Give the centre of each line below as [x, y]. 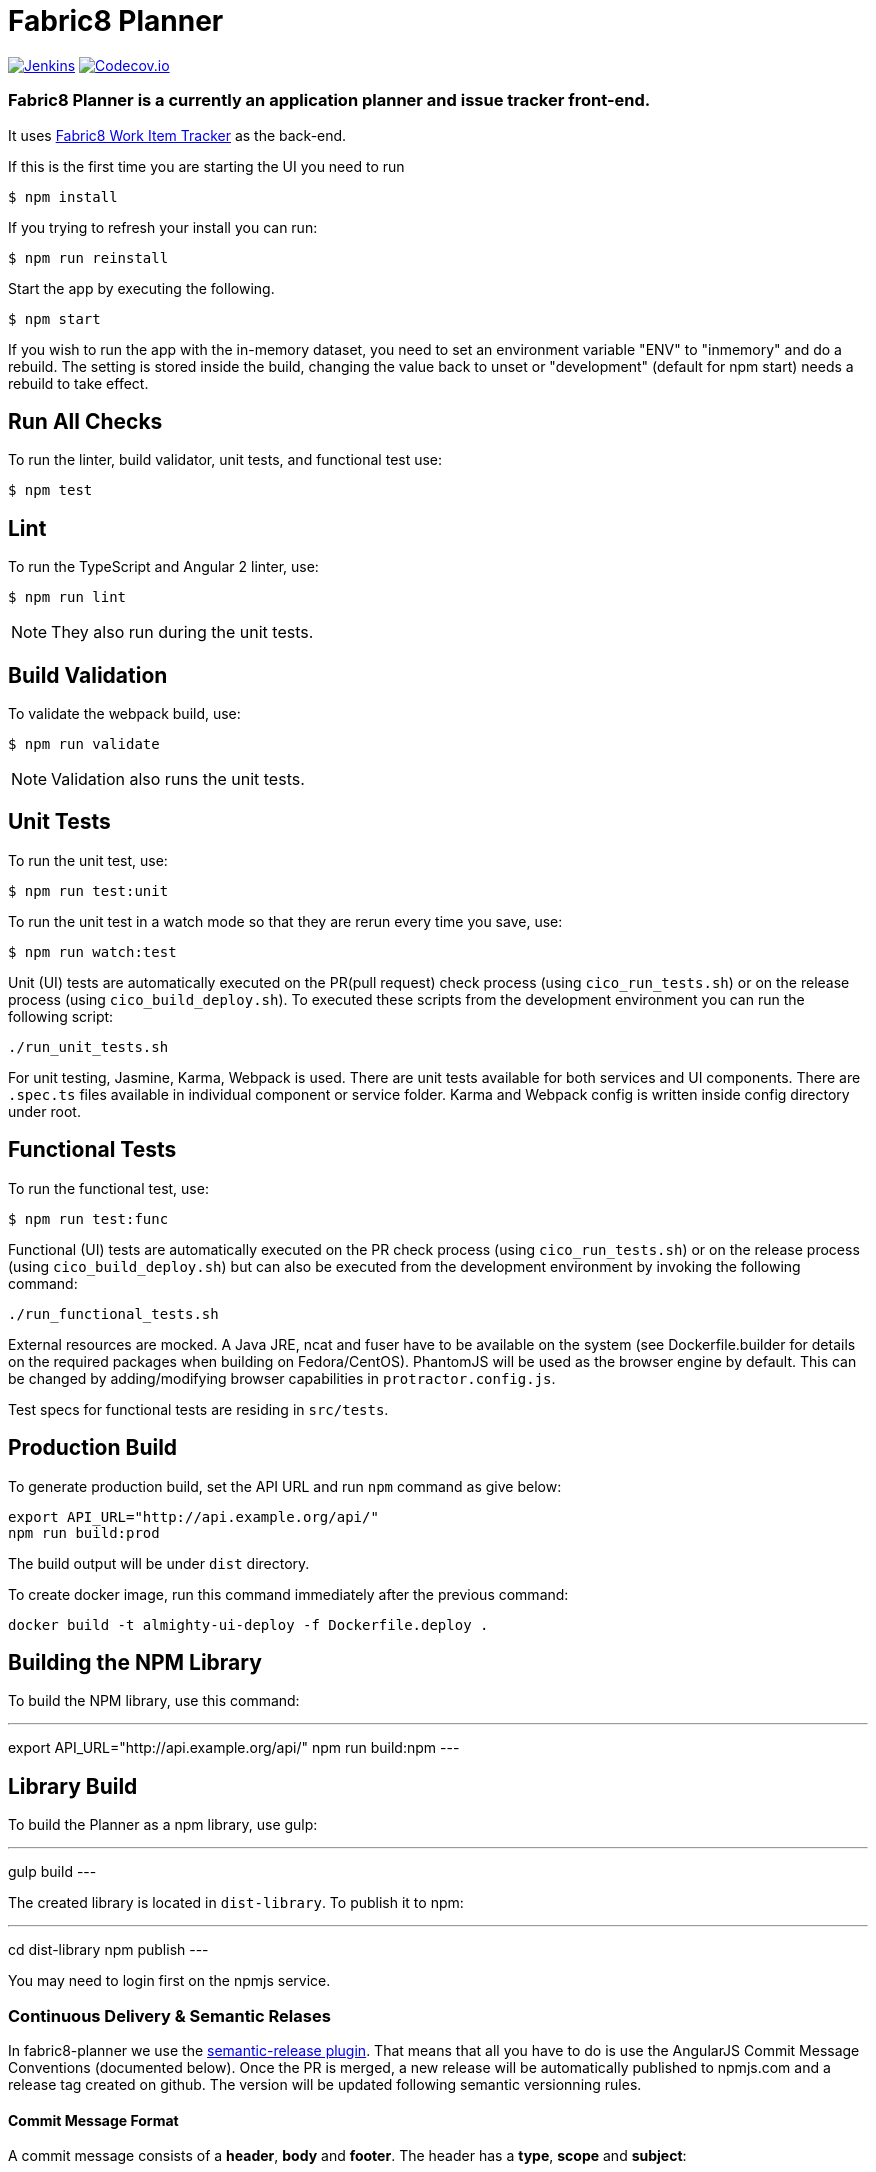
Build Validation [88, 675]
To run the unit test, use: [88, 860]
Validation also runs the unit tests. [178, 779]
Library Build [73, 1786]
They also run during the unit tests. [182, 632]
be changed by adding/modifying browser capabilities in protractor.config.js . [282, 1378]
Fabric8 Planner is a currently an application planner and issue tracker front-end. [329, 100]
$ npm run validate [84, 744]
